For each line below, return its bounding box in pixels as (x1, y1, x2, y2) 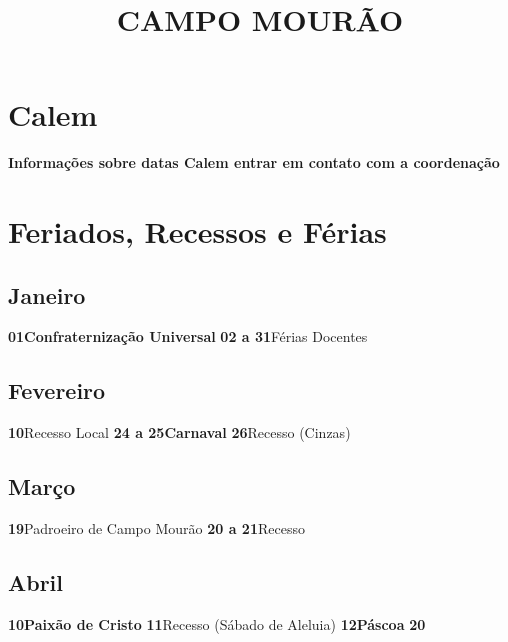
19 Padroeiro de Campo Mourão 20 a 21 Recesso (8, 518, 305, 539)
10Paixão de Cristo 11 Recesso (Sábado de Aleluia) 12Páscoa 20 (8, 613, 426, 634)
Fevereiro (8, 375, 106, 406)
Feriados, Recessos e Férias (8, 211, 387, 252)
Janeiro (8, 279, 86, 310)
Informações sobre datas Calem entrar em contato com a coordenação (8, 152, 500, 173)
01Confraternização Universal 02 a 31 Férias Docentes (8, 326, 368, 347)
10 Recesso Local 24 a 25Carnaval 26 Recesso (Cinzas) (8, 422, 351, 443)
